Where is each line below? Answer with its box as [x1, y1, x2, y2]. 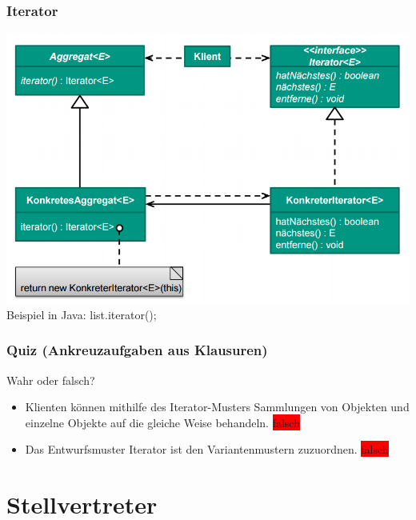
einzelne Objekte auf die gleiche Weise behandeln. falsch [25, 414, 300, 430]
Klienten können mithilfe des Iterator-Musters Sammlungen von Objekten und [25, 398, 410, 415]
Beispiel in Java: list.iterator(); [6, 306, 157, 322]
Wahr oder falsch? [6, 371, 95, 388]
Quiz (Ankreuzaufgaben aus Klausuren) [6, 340, 268, 360]
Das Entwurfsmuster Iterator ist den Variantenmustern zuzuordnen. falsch [25, 441, 389, 458]
